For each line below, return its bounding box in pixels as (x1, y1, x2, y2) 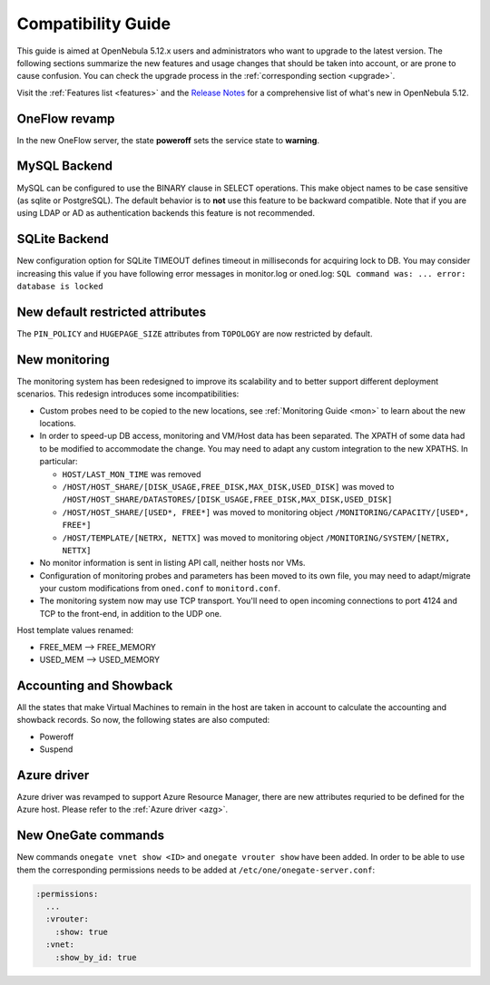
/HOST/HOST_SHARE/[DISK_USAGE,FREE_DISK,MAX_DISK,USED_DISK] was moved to (62, 481, 395, 492)
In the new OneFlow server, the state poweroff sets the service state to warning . (16, 134, 319, 145)
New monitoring (16, 352, 110, 367)
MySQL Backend (16, 159, 113, 174)
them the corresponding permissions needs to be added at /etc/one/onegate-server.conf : (16, 864, 376, 875)
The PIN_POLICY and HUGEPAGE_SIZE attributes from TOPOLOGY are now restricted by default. (16, 327, 373, 339)
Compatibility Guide (16, 14, 171, 34)
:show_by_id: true (54, 952, 137, 962)
